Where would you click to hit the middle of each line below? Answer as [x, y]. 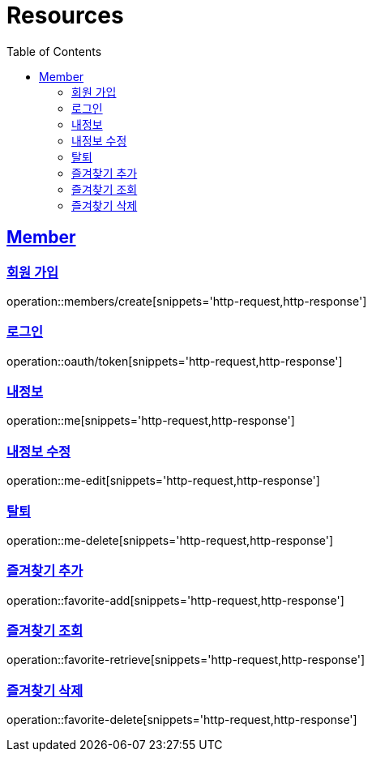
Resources [65, 15]
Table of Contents [54, 51]
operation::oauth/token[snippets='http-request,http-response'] [175, 361]
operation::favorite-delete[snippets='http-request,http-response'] [182, 720]
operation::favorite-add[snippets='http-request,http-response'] [175, 600]
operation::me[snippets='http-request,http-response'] [151, 421]
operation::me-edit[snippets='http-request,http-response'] [163, 481]
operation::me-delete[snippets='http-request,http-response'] [170, 540]
